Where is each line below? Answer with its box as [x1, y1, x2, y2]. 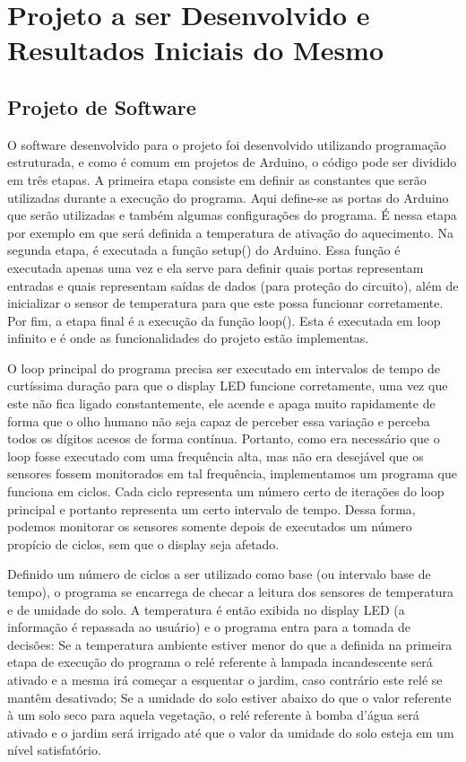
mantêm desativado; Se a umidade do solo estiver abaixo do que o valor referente [7, 688, 452, 706]
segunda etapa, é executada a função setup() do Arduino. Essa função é [7, 241, 401, 259]
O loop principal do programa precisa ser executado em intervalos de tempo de [7, 358, 441, 377]
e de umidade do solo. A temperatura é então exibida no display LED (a [7, 600, 405, 618]
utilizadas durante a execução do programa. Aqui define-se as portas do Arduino [7, 188, 449, 206]
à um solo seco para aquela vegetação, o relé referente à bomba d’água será [7, 705, 419, 724]
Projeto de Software [7, 92, 196, 120]
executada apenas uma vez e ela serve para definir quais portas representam [7, 258, 424, 276]
